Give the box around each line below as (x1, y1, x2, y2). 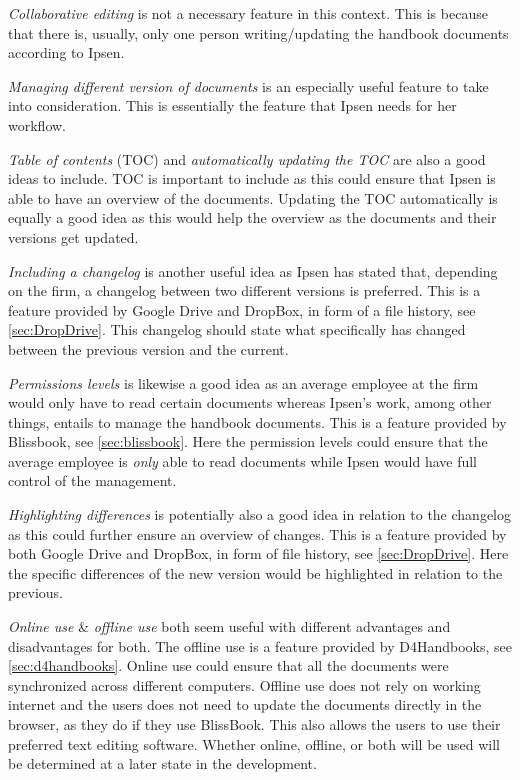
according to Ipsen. (8, 42, 125, 63)
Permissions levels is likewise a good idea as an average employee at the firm (8, 372, 479, 393)
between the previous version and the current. (8, 338, 289, 359)
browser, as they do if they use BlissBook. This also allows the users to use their (8, 714, 501, 734)
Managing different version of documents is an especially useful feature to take (8, 75, 489, 96)
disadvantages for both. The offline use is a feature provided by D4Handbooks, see (8, 635, 512, 656)
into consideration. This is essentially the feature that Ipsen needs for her (8, 95, 457, 116)
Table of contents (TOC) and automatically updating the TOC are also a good (8, 148, 486, 169)
